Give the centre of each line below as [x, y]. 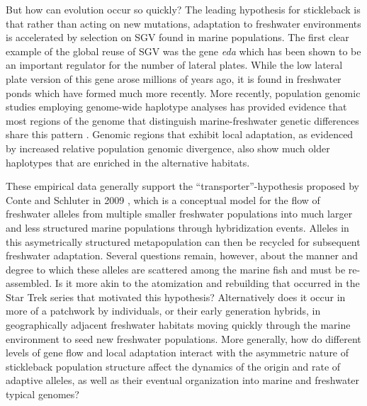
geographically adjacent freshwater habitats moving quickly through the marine [178, 325]
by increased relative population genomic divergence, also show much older [168, 148]
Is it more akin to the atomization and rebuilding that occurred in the [207, 283]
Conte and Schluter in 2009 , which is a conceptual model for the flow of [163, 199]
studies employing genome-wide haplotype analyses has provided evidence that [176, 107]
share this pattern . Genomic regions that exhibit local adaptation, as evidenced [180, 134]
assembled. [29, 283]
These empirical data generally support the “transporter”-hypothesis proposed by [182, 186]
